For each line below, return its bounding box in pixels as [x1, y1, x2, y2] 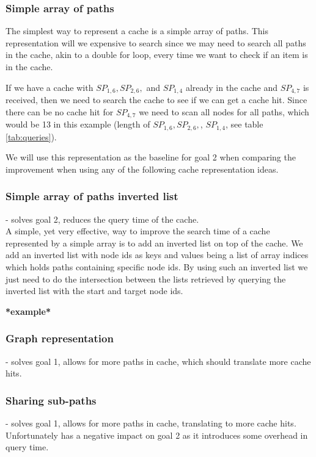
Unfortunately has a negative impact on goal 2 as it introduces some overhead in [6, 428, 308, 441]
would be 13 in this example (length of [6, 118, 150, 131]
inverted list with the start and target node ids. [6, 284, 183, 297]
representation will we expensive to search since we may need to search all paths [6, 36, 306, 49]
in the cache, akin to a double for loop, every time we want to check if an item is [6, 48, 308, 61]
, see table [225, 118, 263, 131]
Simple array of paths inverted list [6, 189, 178, 204]
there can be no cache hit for [6, 105, 114, 118]
